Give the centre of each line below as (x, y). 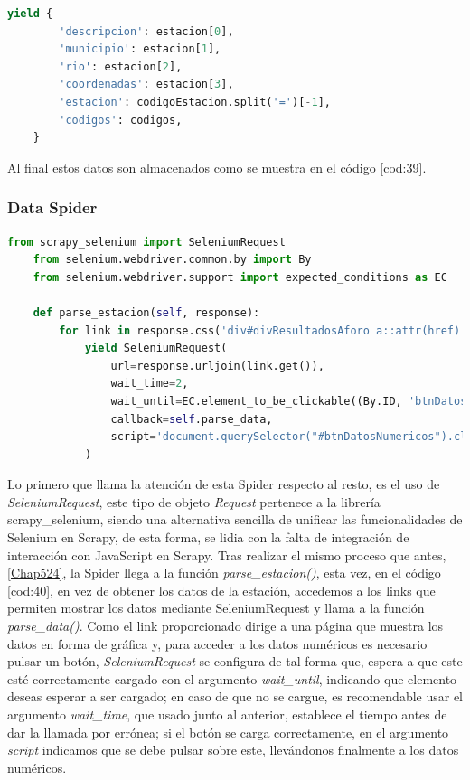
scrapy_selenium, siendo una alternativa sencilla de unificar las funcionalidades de (235, 519)
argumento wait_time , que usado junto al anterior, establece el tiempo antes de (227, 714)
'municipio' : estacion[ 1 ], (140, 49)
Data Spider (52, 207)
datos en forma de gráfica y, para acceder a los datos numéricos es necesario (217, 643)
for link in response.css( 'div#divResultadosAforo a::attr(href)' (263, 330)
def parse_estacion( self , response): (146, 312)
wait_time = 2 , (150, 384)
